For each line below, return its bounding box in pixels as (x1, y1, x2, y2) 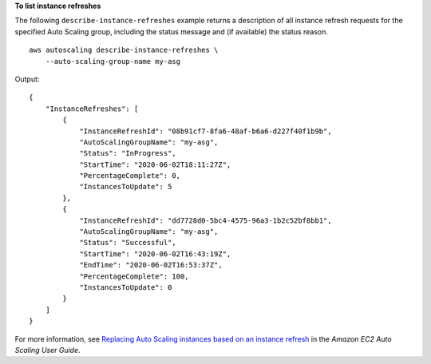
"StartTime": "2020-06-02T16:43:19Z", (79, 249, 231, 259)
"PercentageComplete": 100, (79, 271, 189, 281)
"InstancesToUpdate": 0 (79, 283, 172, 291)
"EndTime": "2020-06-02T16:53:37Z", (79, 260, 223, 270)
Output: (14, 74, 40, 84)
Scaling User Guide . (14, 345, 81, 354)
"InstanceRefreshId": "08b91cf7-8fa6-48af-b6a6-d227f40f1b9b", (79, 126, 332, 136)
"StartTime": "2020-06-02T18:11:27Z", (79, 160, 231, 169)
